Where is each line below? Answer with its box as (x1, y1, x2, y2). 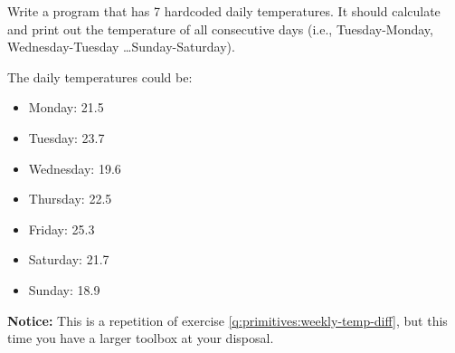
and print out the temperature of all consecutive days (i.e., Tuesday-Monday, (7, 19, 433, 38)
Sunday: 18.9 (28, 280, 100, 299)
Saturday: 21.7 (28, 250, 109, 269)
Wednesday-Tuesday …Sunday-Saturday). (7, 37, 235, 56)
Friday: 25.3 (28, 219, 95, 238)
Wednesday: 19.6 (28, 158, 121, 177)
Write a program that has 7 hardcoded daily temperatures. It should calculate (7, 2, 441, 20)
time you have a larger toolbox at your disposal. (7, 329, 274, 348)
